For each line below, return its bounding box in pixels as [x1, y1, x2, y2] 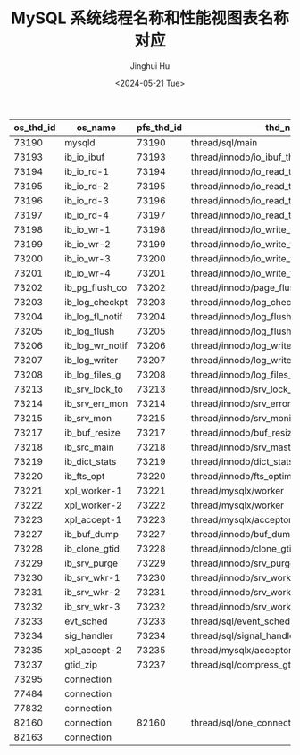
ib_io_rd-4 [63, 209, 110, 221]
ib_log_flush [63, 325, 115, 337]
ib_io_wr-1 [63, 223, 112, 236]
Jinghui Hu [129, 60, 171, 71]
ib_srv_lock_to [63, 383, 123, 395]
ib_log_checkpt [63, 295, 128, 308]
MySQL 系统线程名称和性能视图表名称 [11, 8, 289, 29]
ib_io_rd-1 [63, 165, 110, 178]
